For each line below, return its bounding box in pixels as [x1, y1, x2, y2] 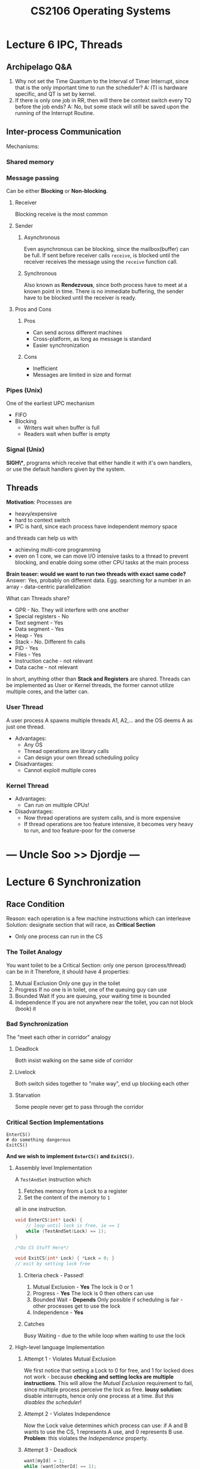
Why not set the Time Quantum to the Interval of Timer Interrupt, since [14, 78, 189, 84]
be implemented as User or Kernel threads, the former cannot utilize [6, 682, 174, 689]
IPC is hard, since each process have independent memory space [14, 523, 178, 530]
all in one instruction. [14, 1205, 67, 1213]
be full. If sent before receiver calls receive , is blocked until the [23, 252, 180, 259]
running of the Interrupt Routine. [14, 110, 95, 116]
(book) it [14, 1005, 36, 1012]
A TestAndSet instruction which [14, 1176, 92, 1183]
